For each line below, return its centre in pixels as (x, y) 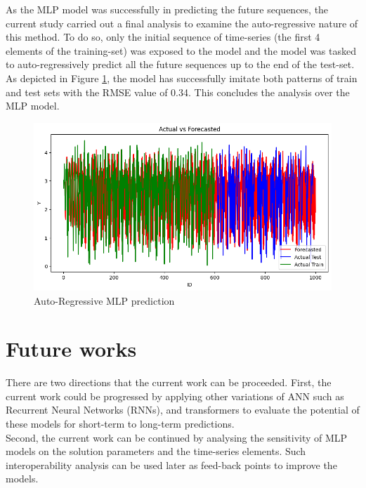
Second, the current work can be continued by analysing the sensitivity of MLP (177, 437)
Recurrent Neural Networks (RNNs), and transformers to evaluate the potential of (183, 410)
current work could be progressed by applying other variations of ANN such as (175, 396)
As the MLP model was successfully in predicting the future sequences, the (167, 9)
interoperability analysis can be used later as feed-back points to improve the (171, 464)
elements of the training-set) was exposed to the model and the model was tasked (181, 50)
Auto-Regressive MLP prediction (104, 300)
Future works (71, 349)
